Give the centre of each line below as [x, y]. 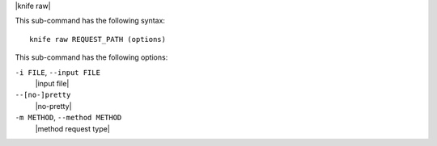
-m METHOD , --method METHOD [68, 118]
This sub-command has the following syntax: [90, 21]
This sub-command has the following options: [91, 57]
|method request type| [73, 128]
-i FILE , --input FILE [58, 72]
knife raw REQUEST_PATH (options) [98, 39]
